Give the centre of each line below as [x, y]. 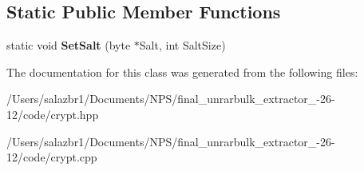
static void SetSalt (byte [69, 45]
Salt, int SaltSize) [182, 45]
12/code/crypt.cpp [52, 157]
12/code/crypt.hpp [53, 114]
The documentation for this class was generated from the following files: [182, 72]
